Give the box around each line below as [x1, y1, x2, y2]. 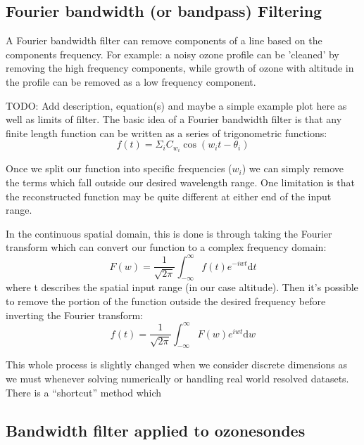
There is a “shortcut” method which [6, 385, 162, 399]
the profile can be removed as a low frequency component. [6, 74, 256, 89]
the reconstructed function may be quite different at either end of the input [6, 188, 332, 203]
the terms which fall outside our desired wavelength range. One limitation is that [6, 175, 355, 190]
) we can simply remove [241, 161, 344, 176]
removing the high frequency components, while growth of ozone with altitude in [6, 60, 354, 75]
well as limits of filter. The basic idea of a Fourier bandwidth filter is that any [6, 112, 342, 127]
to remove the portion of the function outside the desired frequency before [6, 293, 326, 308]
